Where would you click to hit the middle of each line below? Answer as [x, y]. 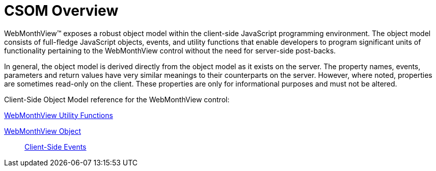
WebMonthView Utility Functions [59, 115]
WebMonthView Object [43, 131]
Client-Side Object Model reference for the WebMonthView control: [117, 99]
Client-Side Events [56, 147]
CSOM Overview [61, 11]
